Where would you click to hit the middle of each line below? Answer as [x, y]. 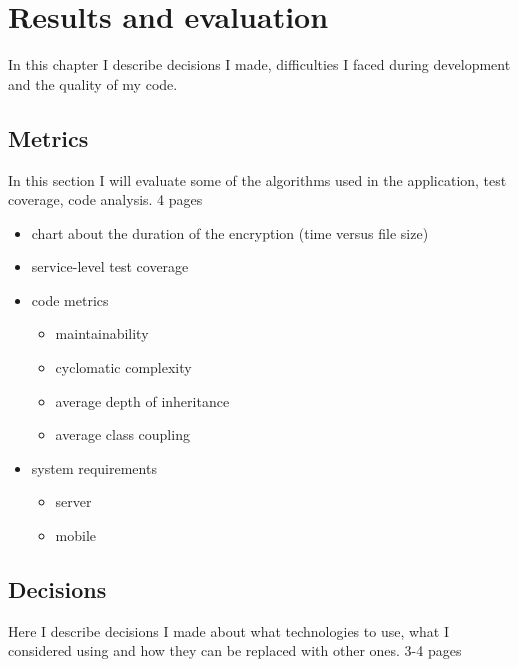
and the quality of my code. [93, 83]
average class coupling [122, 434]
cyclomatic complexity [123, 367]
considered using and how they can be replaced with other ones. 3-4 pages [235, 650]
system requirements [94, 467]
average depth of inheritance [142, 400]
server [73, 501]
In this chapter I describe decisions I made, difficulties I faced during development [259, 64]
